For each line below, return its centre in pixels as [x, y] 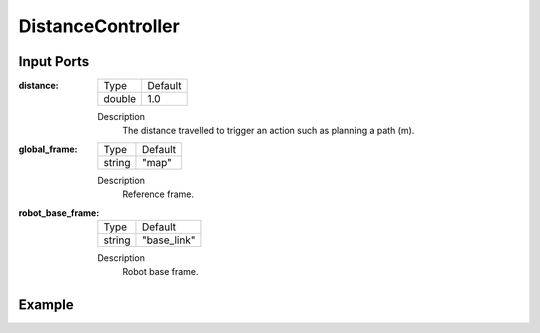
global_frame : [48, 149]
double [120, 99]
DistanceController [99, 26]
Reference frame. [158, 194]
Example [46, 305]
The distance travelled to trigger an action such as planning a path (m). [268, 131]
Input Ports [54, 61]
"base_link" [168, 240]
